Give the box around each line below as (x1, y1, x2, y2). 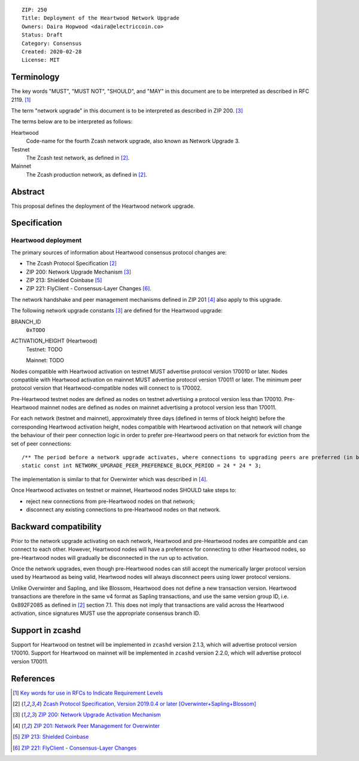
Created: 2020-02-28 (22, 48, 82, 55)
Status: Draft (22, 32, 63, 38)
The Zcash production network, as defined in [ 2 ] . (26, 171, 148, 178)
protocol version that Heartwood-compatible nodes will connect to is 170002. (11, 384, 202, 392)
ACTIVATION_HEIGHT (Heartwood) (11, 337, 98, 344)
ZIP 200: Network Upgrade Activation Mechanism (38, 711, 161, 718)
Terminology (11, 72, 60, 82)
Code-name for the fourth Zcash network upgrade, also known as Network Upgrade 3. (26, 138, 240, 145)
